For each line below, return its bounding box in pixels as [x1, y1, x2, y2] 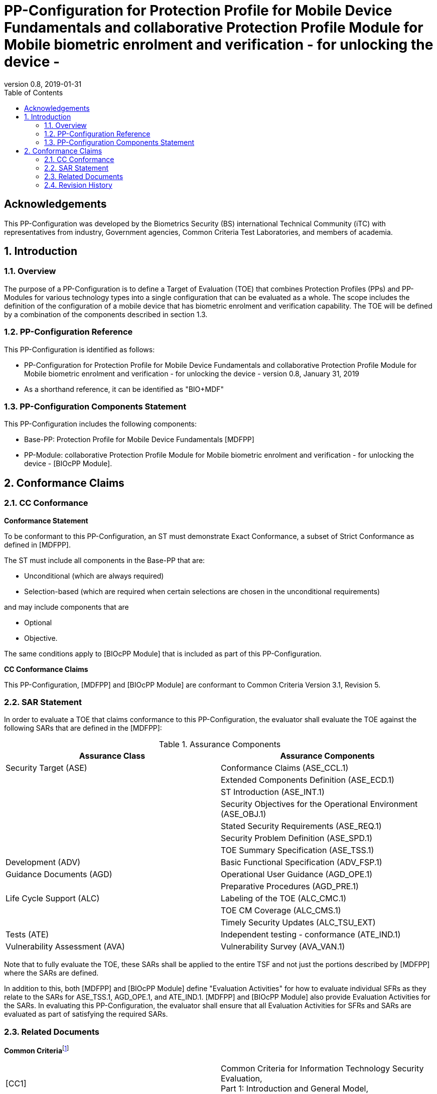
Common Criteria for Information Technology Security [221, 1063, 424, 1073]
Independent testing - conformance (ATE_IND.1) [221, 929, 401, 940]
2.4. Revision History [44, 180, 112, 189]
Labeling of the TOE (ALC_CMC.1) [221, 893, 346, 904]
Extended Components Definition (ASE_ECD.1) [221, 775, 394, 785]
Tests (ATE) [6, 929, 49, 940]
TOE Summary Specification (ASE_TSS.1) [221, 845, 374, 856]
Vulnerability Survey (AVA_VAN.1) [221, 941, 345, 952]
